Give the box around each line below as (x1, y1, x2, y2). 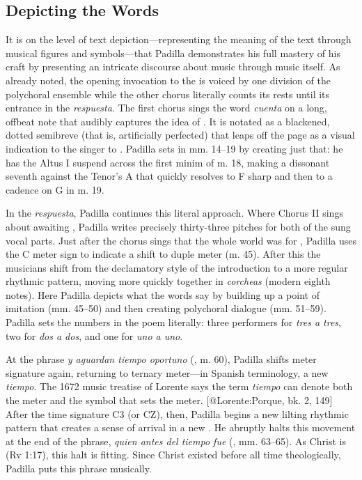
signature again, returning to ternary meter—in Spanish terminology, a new (6, 365, 329, 380)
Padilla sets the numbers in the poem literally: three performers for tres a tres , (6, 315, 341, 330)
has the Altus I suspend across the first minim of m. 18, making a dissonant (6, 155, 330, 169)
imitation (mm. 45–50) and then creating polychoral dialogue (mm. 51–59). (6, 301, 326, 316)
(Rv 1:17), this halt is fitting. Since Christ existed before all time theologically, (6, 447, 341, 462)
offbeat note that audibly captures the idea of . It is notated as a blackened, (6, 114, 330, 128)
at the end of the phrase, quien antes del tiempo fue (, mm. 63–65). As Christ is (6, 433, 346, 448)
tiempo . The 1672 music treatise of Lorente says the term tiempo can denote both (6, 379, 353, 394)
